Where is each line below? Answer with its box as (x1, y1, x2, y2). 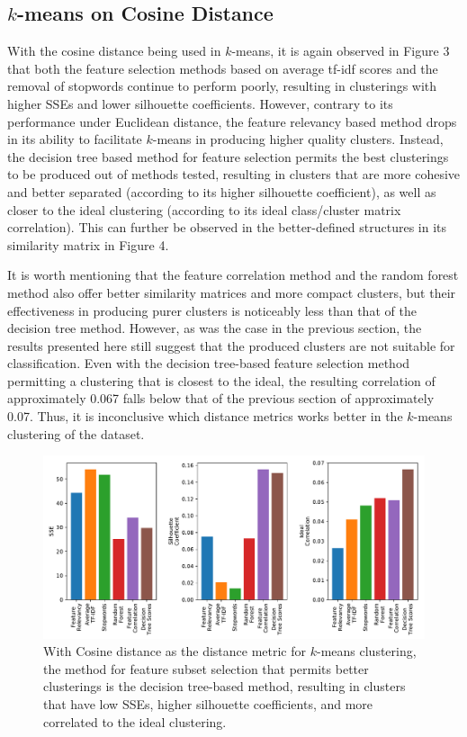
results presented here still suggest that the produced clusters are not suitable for (7, 336, 455, 355)
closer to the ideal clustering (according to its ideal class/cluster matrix (7, 200, 401, 219)
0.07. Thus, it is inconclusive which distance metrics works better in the (7, 407, 403, 426)
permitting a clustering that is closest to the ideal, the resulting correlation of (7, 371, 436, 390)
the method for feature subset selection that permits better (43, 659, 369, 678)
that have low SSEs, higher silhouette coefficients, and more (43, 694, 373, 713)
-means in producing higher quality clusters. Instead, (152, 130, 444, 148)
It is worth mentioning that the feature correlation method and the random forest (7, 265, 459, 284)
